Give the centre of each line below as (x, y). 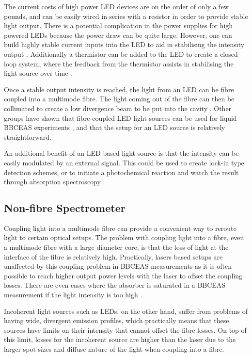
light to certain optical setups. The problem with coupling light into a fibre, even (124, 237)
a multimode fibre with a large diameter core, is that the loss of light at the (116, 247)
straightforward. (28, 137)
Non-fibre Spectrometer (65, 208)
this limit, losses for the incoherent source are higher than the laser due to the (120, 339)
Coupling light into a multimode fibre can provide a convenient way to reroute (120, 228)
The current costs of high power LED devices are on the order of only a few (116, 6)
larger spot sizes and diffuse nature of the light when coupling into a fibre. (114, 349)
